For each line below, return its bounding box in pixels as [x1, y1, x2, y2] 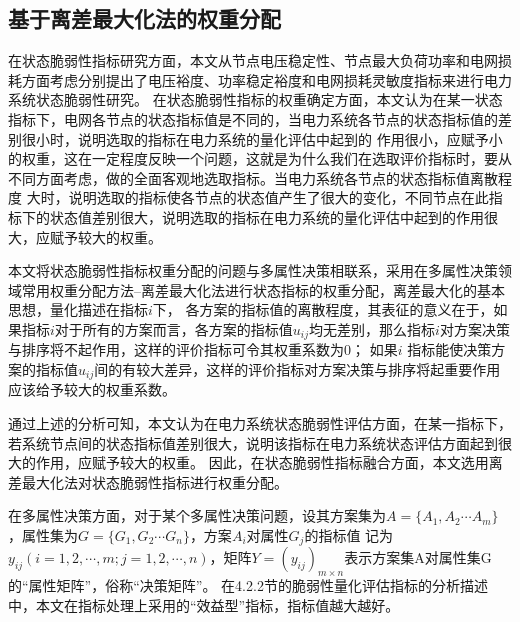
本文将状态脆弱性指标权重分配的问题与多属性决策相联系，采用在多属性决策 [8, 260, 498, 281]
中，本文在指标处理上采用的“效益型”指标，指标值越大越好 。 [8, 594, 400, 615]
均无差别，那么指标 [309, 318, 436, 339]
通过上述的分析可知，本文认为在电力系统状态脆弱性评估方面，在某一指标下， [8, 413, 512, 434]
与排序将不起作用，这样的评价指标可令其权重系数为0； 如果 [8, 339, 398, 360]
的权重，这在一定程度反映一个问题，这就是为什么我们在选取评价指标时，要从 [8, 148, 512, 169]
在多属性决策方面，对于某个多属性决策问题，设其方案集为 [8, 505, 386, 526]
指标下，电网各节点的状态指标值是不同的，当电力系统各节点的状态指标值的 [8, 108, 498, 129]
